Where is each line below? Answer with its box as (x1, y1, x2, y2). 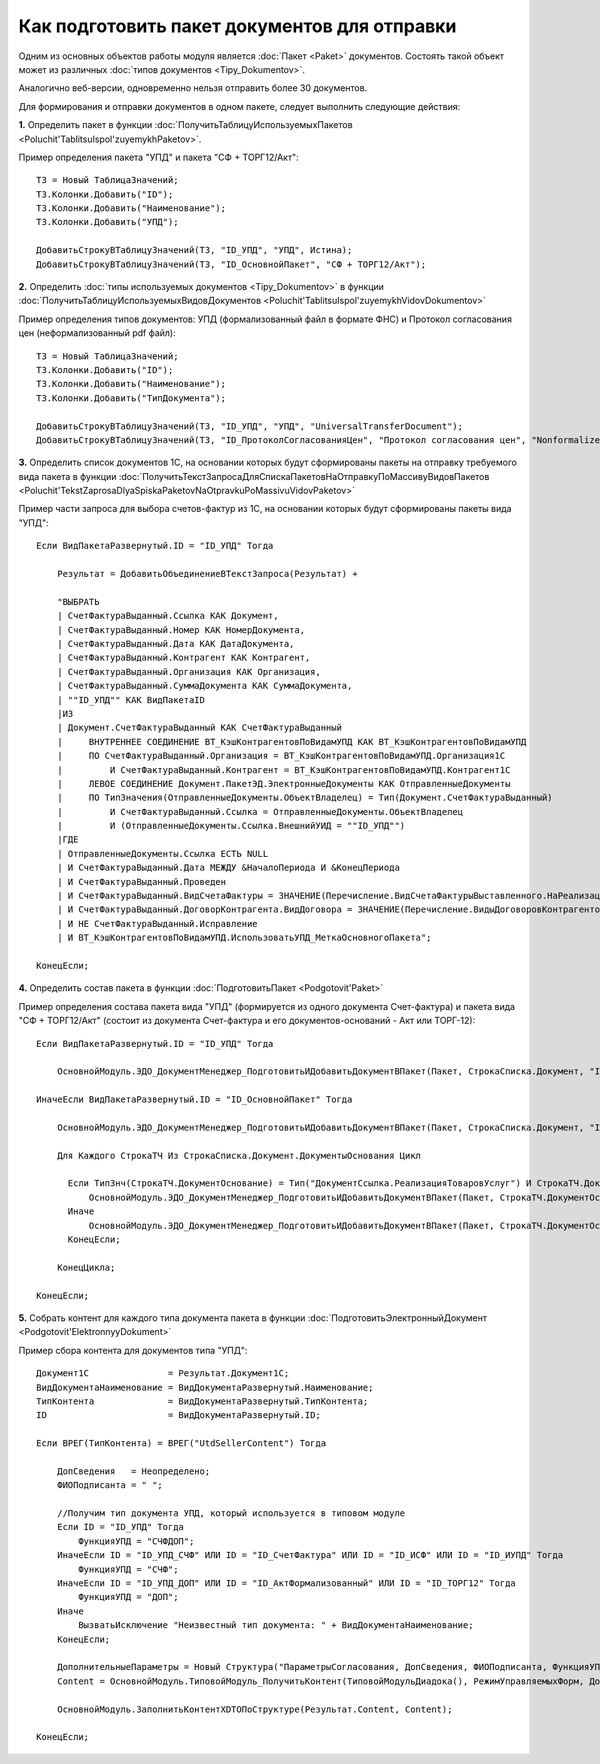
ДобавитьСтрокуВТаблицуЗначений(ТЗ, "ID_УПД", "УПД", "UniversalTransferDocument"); (36, 420, 464, 432)
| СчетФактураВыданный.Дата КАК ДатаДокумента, (56, 638, 295, 649)
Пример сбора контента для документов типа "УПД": (18, 1344, 248, 1356)
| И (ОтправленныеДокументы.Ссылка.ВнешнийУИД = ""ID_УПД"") (56, 820, 406, 832)
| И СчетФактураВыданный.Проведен (56, 876, 227, 887)
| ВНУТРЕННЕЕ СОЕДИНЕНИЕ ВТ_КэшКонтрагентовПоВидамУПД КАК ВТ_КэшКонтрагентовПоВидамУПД (56, 736, 527, 747)
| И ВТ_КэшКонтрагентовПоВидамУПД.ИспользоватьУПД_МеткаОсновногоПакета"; (56, 932, 432, 944)
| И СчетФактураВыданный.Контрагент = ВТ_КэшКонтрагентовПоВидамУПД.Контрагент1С (56, 764, 511, 775)
